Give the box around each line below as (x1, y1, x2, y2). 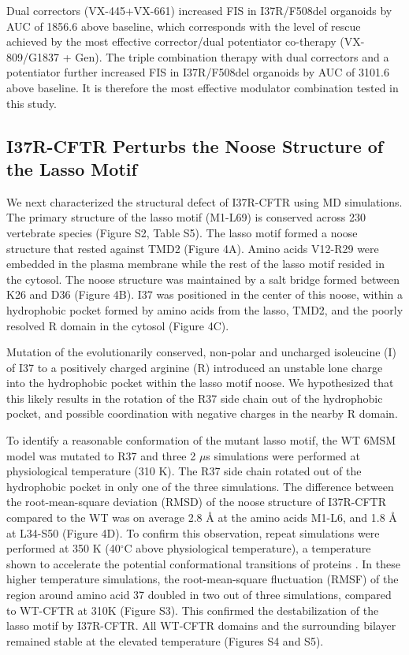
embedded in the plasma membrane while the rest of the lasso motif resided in (6, 255, 385, 272)
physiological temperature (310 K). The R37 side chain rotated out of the (6, 463, 362, 479)
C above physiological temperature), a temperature (124, 540, 371, 556)
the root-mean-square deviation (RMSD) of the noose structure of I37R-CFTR (6, 493, 387, 510)
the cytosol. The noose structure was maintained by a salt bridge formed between (6, 270, 400, 287)
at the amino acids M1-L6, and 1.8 (218, 509, 385, 526)
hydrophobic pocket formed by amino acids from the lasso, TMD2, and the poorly (6, 301, 403, 318)
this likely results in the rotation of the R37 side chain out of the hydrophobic (6, 389, 383, 406)
